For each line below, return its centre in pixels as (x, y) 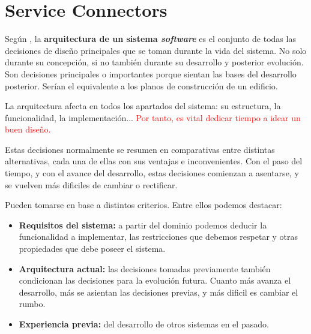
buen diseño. (28, 129)
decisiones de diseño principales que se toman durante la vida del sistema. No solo (156, 50)
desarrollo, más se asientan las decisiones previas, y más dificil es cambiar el (159, 292)
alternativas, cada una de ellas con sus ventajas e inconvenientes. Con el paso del (154, 161)
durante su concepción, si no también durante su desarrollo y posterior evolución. (154, 62)
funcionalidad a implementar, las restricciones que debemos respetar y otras (159, 237)
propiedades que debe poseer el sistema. (92, 249)
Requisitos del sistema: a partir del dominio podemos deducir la (143, 225)
